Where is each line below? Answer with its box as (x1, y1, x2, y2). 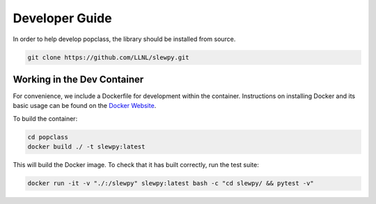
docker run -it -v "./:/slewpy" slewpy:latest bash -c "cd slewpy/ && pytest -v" (27, 180, 315, 187)
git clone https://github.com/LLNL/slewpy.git (27, 53, 189, 61)
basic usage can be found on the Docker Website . (13, 102, 157, 110)
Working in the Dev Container (13, 73, 144, 85)
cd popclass (27, 133, 69, 141)
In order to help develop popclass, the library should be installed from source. (13, 35, 236, 43)
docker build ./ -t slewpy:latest (27, 143, 146, 151)
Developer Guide (13, 10, 112, 26)
